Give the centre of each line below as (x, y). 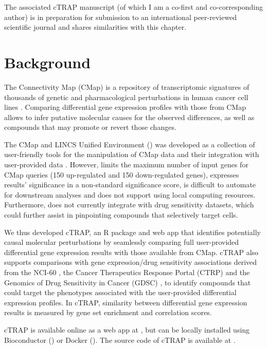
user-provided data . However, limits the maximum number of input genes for (126, 164)
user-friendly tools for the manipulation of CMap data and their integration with (132, 154)
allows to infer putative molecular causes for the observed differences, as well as (129, 117)
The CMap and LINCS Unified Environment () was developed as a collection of (130, 144)
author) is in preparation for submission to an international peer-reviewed (121, 17)
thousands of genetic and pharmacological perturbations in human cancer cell (126, 97)
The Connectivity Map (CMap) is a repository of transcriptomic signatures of (127, 86)
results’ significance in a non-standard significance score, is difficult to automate (130, 185)
